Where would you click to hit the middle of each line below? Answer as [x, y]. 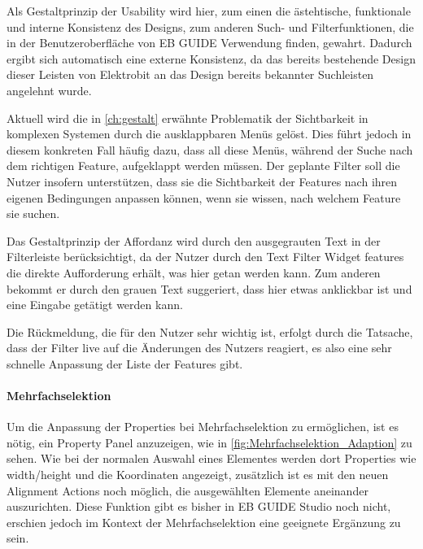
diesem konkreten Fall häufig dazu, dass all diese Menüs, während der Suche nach [210, 149]
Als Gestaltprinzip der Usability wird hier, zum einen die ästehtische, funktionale [209, 11]
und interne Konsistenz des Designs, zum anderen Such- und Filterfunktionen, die [210, 26]
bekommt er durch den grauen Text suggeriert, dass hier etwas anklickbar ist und [209, 288]
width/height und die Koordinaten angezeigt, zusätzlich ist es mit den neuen [198, 475]
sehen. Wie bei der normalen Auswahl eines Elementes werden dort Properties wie [211, 458]
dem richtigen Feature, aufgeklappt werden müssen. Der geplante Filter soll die [203, 166]
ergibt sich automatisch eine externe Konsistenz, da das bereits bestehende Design [211, 58]
